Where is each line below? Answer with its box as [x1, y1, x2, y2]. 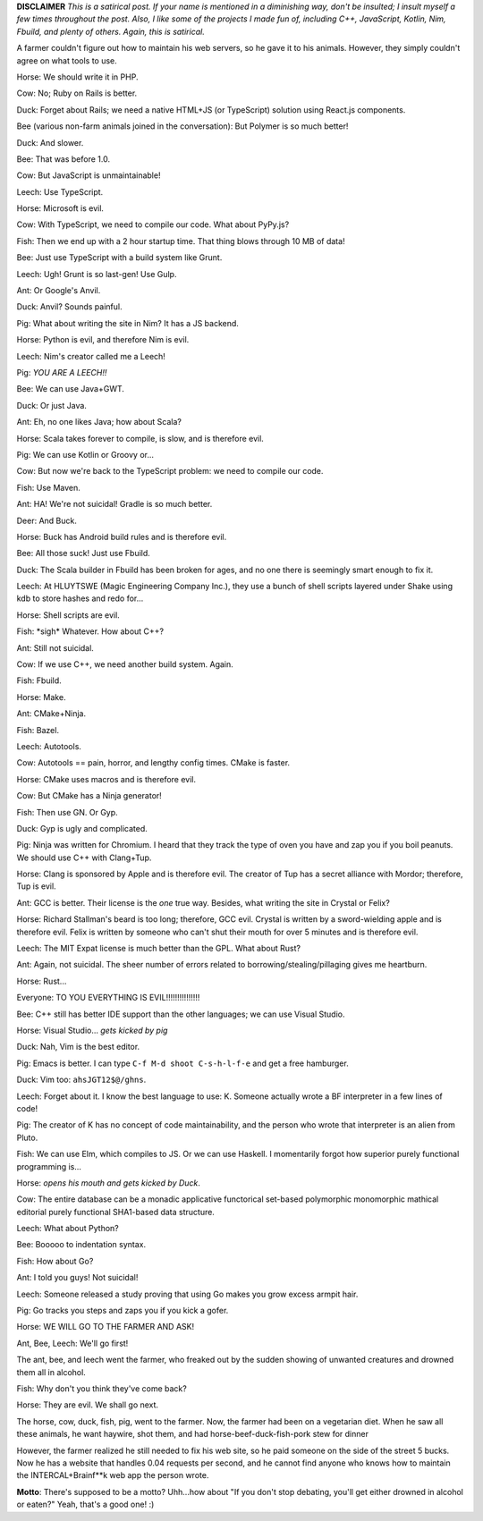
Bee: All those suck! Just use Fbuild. [16, 548, 151, 559]
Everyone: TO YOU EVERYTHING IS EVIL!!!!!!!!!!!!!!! [16, 993, 200, 1003]
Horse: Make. [16, 691, 66, 702]
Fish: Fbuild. [16, 675, 62, 686]
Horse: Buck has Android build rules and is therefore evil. [16, 531, 227, 542]
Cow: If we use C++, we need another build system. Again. [16, 659, 234, 670]
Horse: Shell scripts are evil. [16, 609, 120, 621]
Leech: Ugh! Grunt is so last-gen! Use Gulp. [16, 268, 177, 279]
